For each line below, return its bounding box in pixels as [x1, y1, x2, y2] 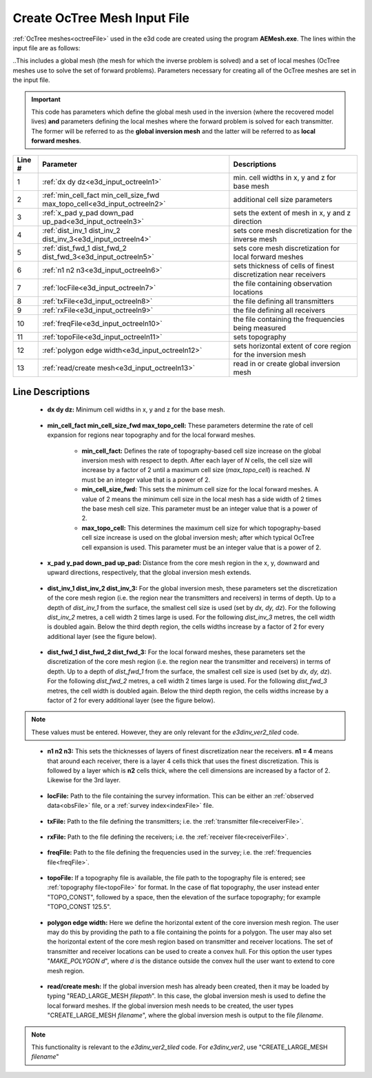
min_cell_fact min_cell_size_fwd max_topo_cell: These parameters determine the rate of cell [47, 421, 313, 429]
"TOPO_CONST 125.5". [47, 903, 112, 911]
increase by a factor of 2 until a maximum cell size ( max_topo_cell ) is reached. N [81, 466, 310, 474]
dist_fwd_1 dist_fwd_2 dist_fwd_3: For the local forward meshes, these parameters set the [47, 648, 306, 656]
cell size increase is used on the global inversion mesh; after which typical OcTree [81, 533, 315, 542]
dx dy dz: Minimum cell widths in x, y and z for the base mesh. [47, 405, 225, 414]
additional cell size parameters [233, 195, 333, 205]
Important [31, 95, 61, 103]
